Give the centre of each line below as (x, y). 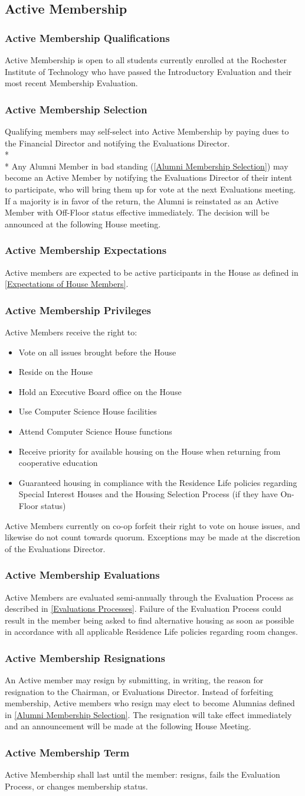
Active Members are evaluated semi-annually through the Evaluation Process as (149, 597)
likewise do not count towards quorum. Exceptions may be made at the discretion (152, 537)
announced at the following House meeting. (83, 224)
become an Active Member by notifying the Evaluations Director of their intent (149, 177)
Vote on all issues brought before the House (97, 352)
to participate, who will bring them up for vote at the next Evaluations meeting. (150, 189)
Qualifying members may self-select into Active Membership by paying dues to (147, 131)
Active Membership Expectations (86, 250)
